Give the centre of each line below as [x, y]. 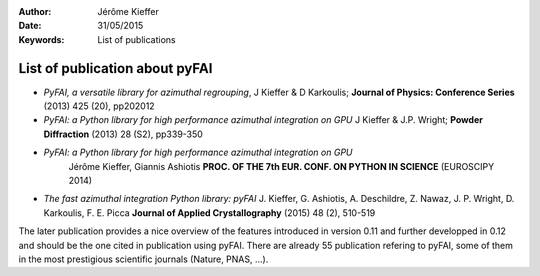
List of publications [136, 39]
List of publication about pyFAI [115, 68]
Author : [35, 11]
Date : [30, 26]
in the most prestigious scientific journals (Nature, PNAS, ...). [143, 259]
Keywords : [41, 39]
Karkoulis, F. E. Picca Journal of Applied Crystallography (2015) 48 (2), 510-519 [209, 212]
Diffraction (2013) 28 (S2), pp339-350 [123, 134]
